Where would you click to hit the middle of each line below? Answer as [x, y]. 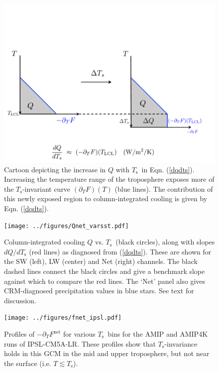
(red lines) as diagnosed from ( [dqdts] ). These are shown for [120, 251]
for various [79, 334]
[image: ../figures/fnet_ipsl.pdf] [63, 318]
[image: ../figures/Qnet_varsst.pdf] [66, 226]
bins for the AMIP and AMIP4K [158, 334]
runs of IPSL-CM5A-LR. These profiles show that [80, 343]
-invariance [181, 343]
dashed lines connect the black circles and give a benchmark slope [105, 271]
